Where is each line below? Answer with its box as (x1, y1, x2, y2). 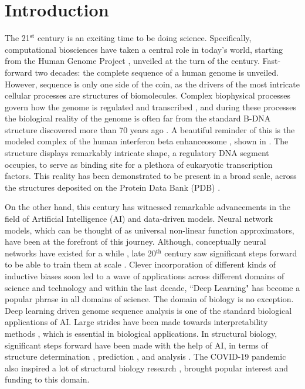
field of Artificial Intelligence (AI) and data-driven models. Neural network (5, 212, 273, 225)
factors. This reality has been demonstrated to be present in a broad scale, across (5, 170, 297, 182)
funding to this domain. (5, 373, 90, 385)
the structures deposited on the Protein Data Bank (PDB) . (5, 181, 221, 193)
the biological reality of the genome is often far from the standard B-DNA (5, 112, 271, 124)
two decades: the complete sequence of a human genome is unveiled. (35, 66, 279, 78)
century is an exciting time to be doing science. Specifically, (37, 32, 252, 44)
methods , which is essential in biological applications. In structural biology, (5, 327, 277, 339)
